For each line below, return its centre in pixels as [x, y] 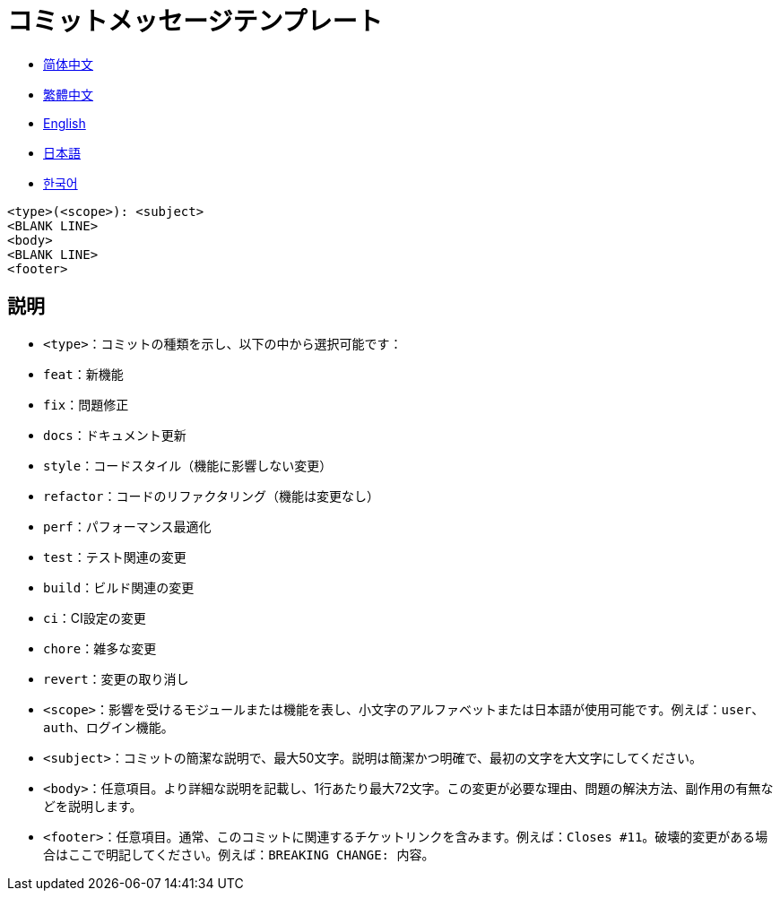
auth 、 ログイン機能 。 [108, 727]
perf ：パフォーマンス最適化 [127, 526]
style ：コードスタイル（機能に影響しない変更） [188, 465]
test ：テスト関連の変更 [115, 557]
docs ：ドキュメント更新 [115, 435]
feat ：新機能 [83, 374]
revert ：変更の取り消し [116, 678]
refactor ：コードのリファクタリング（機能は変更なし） [211, 496]
